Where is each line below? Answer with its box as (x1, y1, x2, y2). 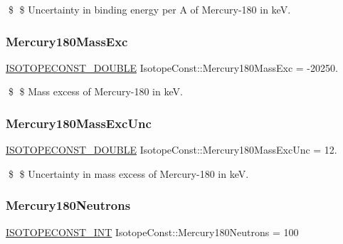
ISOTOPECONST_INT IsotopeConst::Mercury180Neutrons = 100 (6, 224, 299, 239)
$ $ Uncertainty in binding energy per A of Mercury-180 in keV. (8, 2, 291, 16)
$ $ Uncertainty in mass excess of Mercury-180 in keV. (8, 166, 249, 181)
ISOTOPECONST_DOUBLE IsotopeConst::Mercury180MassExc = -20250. (6, 60, 338, 75)
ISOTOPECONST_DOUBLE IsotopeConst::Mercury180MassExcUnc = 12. (6, 142, 337, 157)
